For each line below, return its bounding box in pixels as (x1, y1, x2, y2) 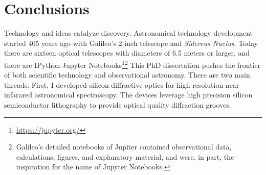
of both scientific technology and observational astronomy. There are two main (4, 69, 250, 80)
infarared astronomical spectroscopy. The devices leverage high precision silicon (4, 89, 253, 100)
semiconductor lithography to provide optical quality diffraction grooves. (4, 99, 231, 110)
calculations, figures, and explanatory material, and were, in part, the (16, 151, 234, 162)
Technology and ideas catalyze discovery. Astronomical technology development (4, 28, 253, 38)
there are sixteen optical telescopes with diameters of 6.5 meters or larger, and (4, 47, 250, 58)
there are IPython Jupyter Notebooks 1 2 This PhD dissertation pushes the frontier (4, 58, 261, 70)
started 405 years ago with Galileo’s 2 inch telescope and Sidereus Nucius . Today (4, 37, 258, 48)
